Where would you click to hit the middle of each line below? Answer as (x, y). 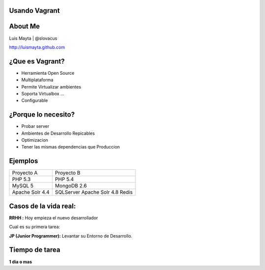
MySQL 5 (23, 186)
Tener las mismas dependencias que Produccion (71, 147)
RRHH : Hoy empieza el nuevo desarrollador (53, 218)
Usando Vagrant (34, 11)
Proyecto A (25, 173)
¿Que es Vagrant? (37, 61)
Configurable (35, 100)
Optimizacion (35, 140)
